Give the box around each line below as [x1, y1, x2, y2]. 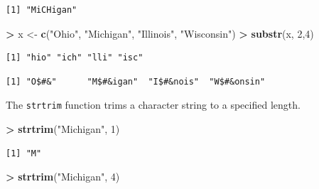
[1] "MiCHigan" [6, 5, 77, 15]
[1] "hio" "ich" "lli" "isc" [6, 53, 144, 63]
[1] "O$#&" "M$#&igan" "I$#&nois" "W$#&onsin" [6, 76, 266, 87]
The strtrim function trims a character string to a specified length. [6, 97, 301, 112]
